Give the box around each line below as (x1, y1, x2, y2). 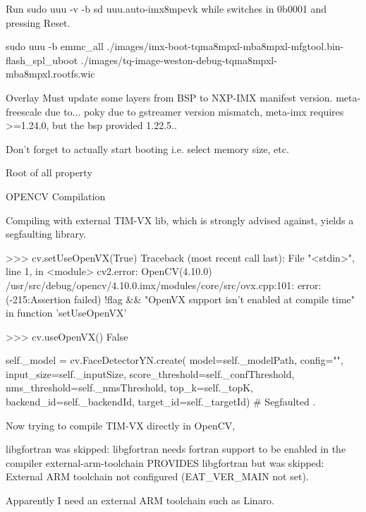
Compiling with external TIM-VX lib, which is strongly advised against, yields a (6, 212, 354, 227)
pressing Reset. (6, 15, 71, 30)
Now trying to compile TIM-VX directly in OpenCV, (6, 417, 236, 432)
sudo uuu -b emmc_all (6, 39, 104, 54)
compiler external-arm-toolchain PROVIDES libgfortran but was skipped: (6, 455, 324, 470)
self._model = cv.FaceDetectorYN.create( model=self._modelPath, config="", (6, 353, 343, 367)
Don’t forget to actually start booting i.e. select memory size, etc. (6, 141, 289, 156)
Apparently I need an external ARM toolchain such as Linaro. (6, 493, 275, 508)
